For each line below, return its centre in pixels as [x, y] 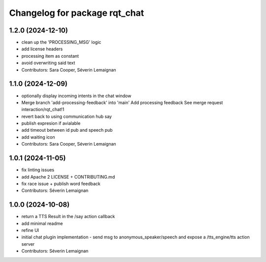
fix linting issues [38, 170]
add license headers [42, 49]
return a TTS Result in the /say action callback [68, 217]
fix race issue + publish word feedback [61, 184]
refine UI [30, 230]
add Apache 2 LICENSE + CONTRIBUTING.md [68, 177]
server [28, 244]
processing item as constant [50, 56]
